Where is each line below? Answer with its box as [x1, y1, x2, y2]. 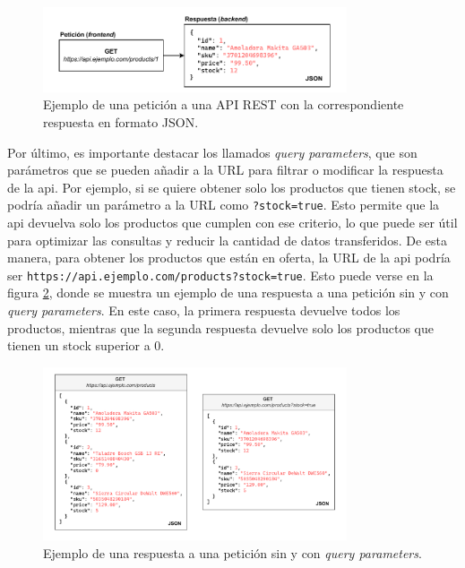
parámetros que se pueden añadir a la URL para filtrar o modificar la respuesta [7, 160, 443, 179]
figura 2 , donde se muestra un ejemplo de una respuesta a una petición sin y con [7, 283, 449, 302]
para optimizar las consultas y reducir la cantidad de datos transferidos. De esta [7, 230, 447, 249]
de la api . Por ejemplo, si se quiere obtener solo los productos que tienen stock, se [7, 177, 456, 196]
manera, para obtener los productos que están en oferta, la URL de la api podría [7, 248, 451, 267]
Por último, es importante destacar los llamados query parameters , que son [7, 142, 418, 161]
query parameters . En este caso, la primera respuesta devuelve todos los [7, 300, 400, 319]
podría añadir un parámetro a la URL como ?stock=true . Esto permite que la [7, 195, 440, 214]
